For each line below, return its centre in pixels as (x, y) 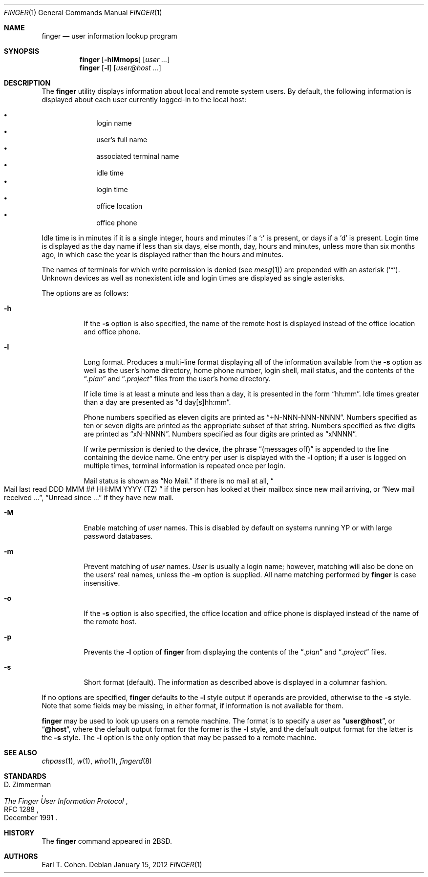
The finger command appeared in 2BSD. (107, 841)
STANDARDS (25, 776)
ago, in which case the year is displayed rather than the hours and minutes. (163, 254)
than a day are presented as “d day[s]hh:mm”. (157, 402)
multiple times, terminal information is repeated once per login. (185, 466)
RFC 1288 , (21, 809)
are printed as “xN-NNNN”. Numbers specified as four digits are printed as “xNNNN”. (220, 434)
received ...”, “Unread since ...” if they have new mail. (89, 497)
